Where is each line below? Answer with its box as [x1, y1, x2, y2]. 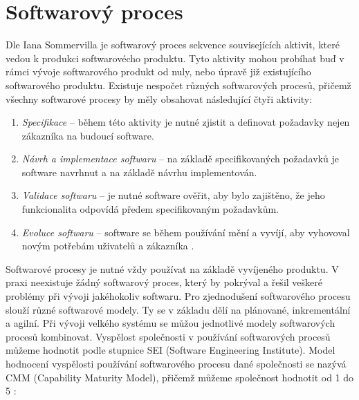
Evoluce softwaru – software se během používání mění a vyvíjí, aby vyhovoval [21, 225, 350, 239]
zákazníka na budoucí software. [21, 128, 154, 142]
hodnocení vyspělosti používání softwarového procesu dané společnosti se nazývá [6, 356, 347, 370]
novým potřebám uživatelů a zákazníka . [21, 238, 194, 253]
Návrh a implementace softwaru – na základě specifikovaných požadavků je [21, 151, 339, 166]
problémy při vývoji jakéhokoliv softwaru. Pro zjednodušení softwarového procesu [6, 289, 351, 303]
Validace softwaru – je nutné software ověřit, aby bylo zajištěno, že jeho [21, 188, 325, 202]
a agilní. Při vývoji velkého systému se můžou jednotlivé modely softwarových [6, 316, 335, 330]
